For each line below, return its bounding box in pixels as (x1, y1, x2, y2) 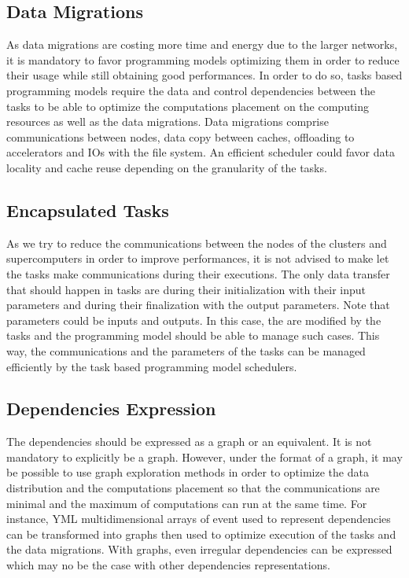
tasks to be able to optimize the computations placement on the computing (6, 98, 370, 114)
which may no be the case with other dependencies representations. (6, 557, 330, 573)
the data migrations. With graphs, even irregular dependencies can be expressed (6, 541, 392, 558)
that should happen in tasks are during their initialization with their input (6, 281, 367, 297)
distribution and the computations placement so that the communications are (6, 480, 380, 496)
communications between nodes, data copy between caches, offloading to (6, 128, 355, 145)
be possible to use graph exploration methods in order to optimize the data (6, 464, 369, 480)
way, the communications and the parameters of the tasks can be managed (6, 342, 366, 359)
